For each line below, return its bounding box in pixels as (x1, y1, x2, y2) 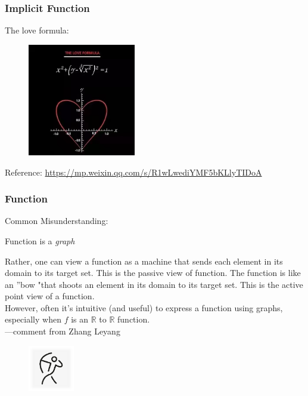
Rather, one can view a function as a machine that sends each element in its (5, 254, 283, 267)
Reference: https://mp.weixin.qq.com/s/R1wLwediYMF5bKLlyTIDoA (5, 165, 262, 178)
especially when (5, 313, 61, 326)
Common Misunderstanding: (5, 214, 108, 227)
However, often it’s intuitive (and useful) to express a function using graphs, (5, 301, 283, 314)
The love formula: (5, 24, 69, 36)
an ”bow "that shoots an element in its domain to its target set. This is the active (5, 278, 303, 290)
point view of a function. (5, 290, 95, 302)
